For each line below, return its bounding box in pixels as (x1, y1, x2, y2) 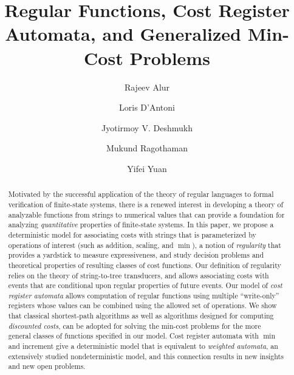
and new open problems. (8, 361, 86, 371)
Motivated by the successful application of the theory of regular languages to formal (8, 189, 274, 199)
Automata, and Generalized (5, 21, 242, 46)
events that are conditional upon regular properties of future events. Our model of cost (8, 280, 282, 291)
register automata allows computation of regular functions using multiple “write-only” (8, 290, 279, 300)
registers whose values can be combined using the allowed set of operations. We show (8, 300, 277, 311)
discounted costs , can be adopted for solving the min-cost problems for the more (8, 320, 261, 331)
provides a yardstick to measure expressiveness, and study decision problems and (8, 250, 264, 260)
